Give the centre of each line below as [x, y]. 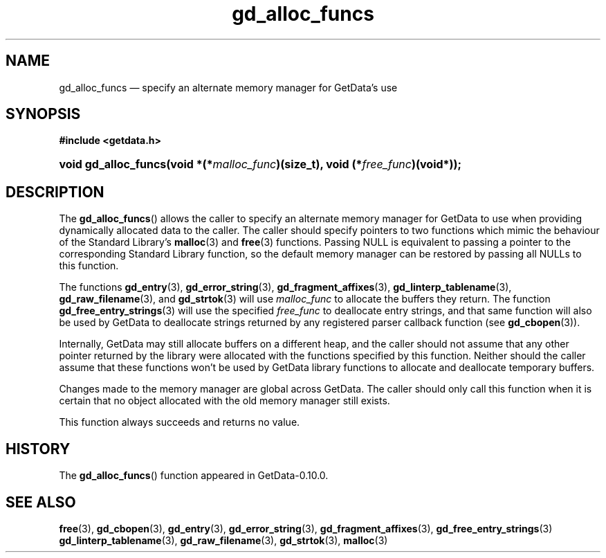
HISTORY [38, 449]
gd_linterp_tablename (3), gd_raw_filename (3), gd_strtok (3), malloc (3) [223, 540]
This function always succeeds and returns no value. [180, 422]
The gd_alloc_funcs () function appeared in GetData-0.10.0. [194, 476]
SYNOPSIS [43, 114]
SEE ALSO [41, 502]
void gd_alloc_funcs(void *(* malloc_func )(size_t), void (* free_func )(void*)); [260, 164]
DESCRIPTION [55, 192]
